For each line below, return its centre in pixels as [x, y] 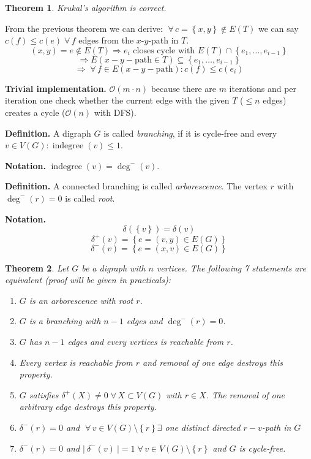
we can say [278, 28]
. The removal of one [245, 394]
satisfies [44, 394]
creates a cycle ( [35, 112]
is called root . [90, 198]
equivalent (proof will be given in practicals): [88, 280]
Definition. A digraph [48, 133]
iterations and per [263, 88]
